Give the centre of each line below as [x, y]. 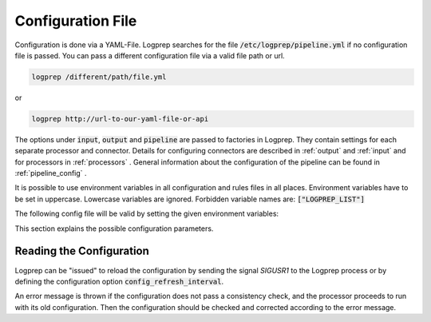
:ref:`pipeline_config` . [51, 173]
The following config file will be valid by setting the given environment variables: [147, 214]
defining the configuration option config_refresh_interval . [119, 281]
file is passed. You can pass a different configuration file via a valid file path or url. [150, 55]
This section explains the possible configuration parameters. [114, 229]
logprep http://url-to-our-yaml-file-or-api [120, 119]
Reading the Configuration [82, 251]
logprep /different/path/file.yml [99, 77]
